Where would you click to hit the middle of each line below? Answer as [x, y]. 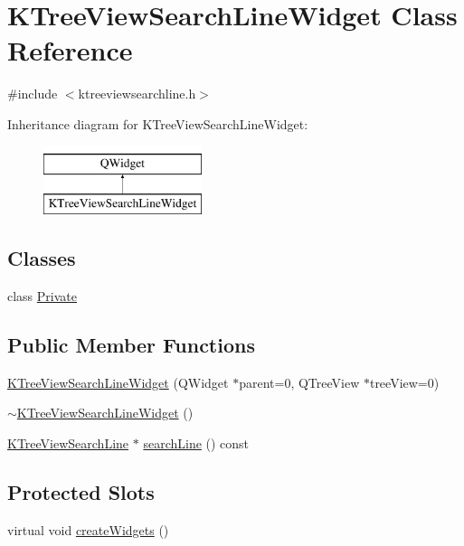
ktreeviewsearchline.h [137, 94]
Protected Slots [81, 491]
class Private [42, 295]
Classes [42, 258]
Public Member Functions [131, 344]
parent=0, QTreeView [299, 382]
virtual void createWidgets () [88, 529]
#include [33, 94]
